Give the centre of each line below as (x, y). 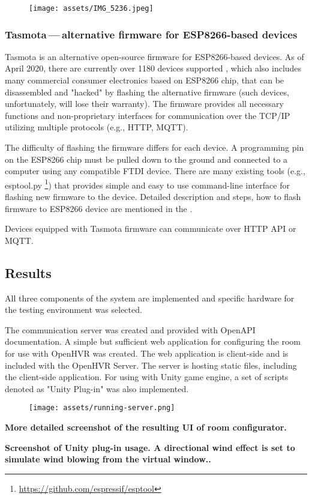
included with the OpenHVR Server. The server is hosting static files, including (151, 365)
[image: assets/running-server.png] (102, 408)
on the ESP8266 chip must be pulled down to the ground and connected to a (146, 159)
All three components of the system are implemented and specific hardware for (150, 298)
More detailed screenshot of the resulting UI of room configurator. (146, 427)
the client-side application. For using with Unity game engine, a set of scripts (147, 377)
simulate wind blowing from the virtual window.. (108, 459)
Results (28, 272)
